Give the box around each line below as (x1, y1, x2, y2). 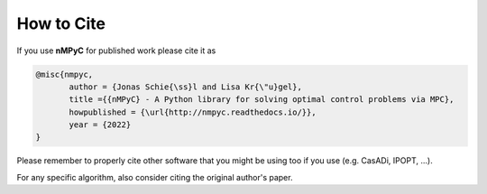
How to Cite (16, 14, 106, 33)
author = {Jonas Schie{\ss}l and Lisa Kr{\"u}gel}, (69, 81, 302, 92)
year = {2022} (69, 120, 132, 130)
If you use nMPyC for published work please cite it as (16, 45, 216, 56)
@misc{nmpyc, (35, 69, 94, 79)
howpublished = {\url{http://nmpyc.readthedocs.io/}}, (69, 106, 317, 117)
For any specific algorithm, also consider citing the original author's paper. (16, 171, 293, 182)
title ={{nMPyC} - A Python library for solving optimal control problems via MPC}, (69, 95, 455, 105)
